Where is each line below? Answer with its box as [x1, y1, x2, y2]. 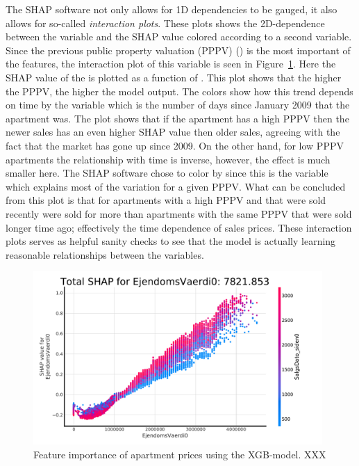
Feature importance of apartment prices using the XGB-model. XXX [33, 447, 326, 462]
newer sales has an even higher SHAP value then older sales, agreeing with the [6, 124, 340, 139]
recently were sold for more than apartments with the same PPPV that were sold [6, 206, 352, 220]
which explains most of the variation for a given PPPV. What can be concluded [6, 179, 346, 193]
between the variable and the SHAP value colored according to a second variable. [6, 29, 352, 44]
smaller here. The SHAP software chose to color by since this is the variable [6, 166, 328, 180]
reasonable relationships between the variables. [6, 247, 204, 262]
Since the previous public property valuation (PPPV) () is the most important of [6, 42, 351, 57]
